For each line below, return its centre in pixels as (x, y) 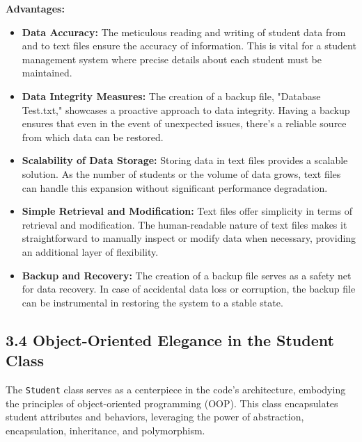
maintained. (47, 73)
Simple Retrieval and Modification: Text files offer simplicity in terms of (187, 211)
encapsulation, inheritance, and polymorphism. (105, 430)
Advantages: (35, 8)
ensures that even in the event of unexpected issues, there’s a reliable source (184, 123)
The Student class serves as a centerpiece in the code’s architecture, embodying (176, 389)
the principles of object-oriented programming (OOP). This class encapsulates (172, 403)
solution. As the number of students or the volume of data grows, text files (181, 173)
